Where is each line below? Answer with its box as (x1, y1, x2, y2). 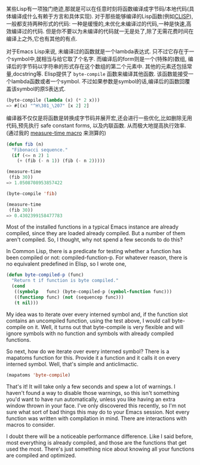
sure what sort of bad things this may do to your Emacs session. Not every (6, 408, 190, 415)
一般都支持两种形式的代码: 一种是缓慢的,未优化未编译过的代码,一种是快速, (6, 20, 187, 27)
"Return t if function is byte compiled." (11, 278, 119, 284)
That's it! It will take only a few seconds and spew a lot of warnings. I (6, 382, 176, 390)
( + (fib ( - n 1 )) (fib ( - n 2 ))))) (17, 158, 106, 164)
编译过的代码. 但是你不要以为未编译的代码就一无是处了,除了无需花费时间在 (11, 28, 194, 35)
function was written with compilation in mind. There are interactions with (6, 415, 187, 422)
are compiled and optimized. (6, 451, 76, 459)
